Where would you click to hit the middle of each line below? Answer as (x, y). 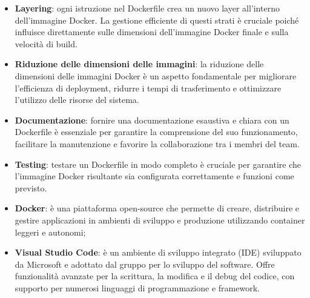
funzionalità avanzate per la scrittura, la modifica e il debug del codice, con (155, 276)
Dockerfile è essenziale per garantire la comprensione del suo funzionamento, (156, 132)
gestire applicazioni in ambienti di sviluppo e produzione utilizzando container (160, 220)
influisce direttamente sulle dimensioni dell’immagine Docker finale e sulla (152, 32)
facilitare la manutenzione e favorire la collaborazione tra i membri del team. (157, 143)
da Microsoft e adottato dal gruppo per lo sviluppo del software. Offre (145, 264)
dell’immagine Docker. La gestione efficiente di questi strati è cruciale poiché (157, 20)
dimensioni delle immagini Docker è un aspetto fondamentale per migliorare (156, 75)
